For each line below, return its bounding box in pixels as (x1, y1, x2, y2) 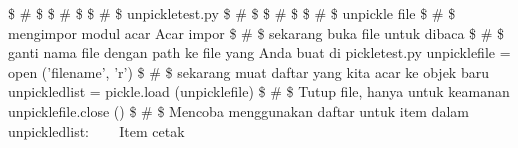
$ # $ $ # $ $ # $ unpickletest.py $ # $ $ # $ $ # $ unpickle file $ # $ (8, 3, 456, 23)
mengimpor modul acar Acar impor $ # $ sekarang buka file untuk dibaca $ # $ (8, 22, 505, 43)
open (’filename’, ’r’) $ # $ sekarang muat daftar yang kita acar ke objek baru (8, 61, 489, 82)
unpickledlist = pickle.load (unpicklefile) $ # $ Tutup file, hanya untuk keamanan (8, 81, 510, 102)
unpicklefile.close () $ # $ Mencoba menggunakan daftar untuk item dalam (8, 100, 469, 121)
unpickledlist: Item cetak (8, 120, 185, 141)
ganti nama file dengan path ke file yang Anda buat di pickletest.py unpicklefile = (8, 42, 511, 63)
